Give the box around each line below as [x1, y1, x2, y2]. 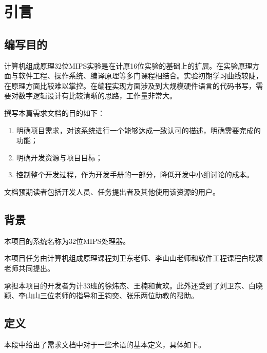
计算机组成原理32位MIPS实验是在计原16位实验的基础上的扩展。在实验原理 [4, 60, 253, 71]
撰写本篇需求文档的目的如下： [4, 107, 105, 118]
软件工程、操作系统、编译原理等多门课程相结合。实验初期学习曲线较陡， [18, 70, 263, 81]
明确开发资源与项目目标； [16, 152, 103, 162]
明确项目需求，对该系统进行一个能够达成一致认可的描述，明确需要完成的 [16, 124, 261, 135]
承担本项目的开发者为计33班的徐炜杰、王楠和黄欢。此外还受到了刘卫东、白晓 [4, 280, 263, 290]
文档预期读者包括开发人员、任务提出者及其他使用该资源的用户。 [4, 186, 220, 197]
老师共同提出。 [4, 262, 54, 273]
